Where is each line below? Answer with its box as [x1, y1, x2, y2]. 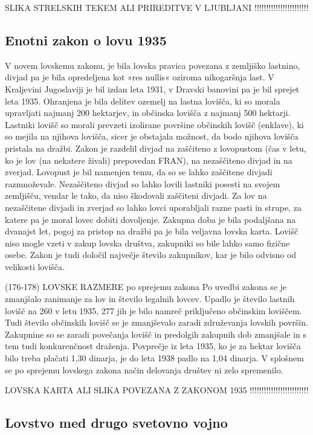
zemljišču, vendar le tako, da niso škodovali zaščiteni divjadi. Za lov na [5, 189, 267, 202]
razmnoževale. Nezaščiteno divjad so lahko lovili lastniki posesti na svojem [5, 177, 280, 190]
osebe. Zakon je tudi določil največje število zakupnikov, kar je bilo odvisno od [5, 248, 297, 261]
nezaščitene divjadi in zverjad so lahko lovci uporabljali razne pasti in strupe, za [5, 201, 302, 213]
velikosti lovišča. [5, 260, 65, 272]
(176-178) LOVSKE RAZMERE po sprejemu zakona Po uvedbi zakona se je [5, 280, 287, 293]
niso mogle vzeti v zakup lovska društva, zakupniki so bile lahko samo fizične [5, 236, 290, 249]
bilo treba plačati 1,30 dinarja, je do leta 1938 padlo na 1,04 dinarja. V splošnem [5, 352, 304, 364]
